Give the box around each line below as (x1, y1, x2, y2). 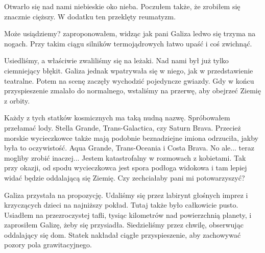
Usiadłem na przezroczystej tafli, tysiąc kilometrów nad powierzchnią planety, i (4, 209, 252, 220)
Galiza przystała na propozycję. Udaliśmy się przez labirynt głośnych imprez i (4, 189, 248, 200)
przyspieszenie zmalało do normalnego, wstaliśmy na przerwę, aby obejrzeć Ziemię (4, 85, 261, 96)
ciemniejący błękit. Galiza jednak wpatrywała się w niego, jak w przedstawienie (4, 65, 253, 75)
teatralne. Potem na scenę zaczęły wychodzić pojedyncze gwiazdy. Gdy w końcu (4, 75, 254, 86)
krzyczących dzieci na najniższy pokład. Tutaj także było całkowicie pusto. (4, 199, 238, 210)
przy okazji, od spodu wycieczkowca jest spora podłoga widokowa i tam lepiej (4, 162, 247, 173)
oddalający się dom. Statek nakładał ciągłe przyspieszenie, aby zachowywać (4, 229, 241, 240)
